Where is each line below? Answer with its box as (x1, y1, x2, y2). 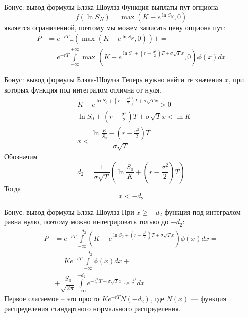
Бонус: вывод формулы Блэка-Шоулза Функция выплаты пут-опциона (4, 2, 218, 12)
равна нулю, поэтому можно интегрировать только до (4, 216, 169, 227)
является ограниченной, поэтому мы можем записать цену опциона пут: (4, 22, 226, 32)
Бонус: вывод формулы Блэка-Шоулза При (4, 206, 134, 217)
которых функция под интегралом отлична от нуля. (4, 84, 161, 95)
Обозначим (4, 151, 38, 162)
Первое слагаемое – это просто (4, 293, 100, 304)
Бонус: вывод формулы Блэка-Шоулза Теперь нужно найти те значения (4, 74, 222, 85)
